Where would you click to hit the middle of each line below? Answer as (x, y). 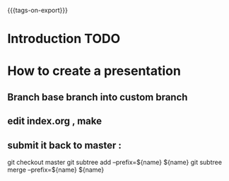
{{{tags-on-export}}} (38, 10)
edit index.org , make (55, 121)
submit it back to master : (65, 145)
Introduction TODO (64, 39)
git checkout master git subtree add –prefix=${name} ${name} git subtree (115, 162)
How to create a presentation (94, 71)
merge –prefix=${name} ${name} (56, 170)
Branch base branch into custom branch (98, 97)
